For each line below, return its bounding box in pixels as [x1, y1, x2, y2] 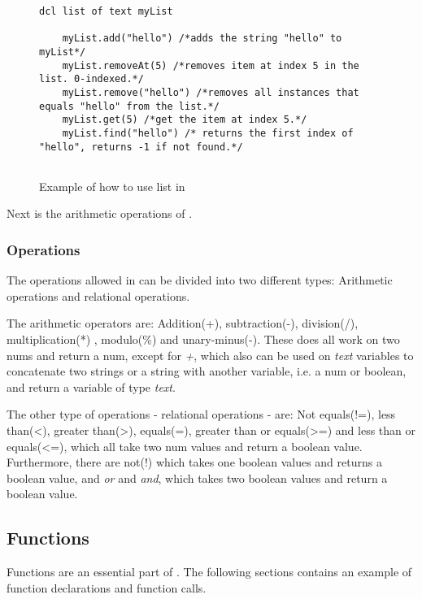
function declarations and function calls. [7, 579, 207, 596]
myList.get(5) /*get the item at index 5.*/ [62, 114, 307, 126]
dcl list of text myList [39, 6, 173, 17]
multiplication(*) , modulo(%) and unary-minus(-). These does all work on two [7, 331, 400, 348]
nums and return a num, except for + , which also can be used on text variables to [7, 346, 414, 363]
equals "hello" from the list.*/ [39, 100, 220, 112]
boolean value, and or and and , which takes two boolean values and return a [7, 469, 388, 486]
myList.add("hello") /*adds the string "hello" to [62, 33, 342, 45]
